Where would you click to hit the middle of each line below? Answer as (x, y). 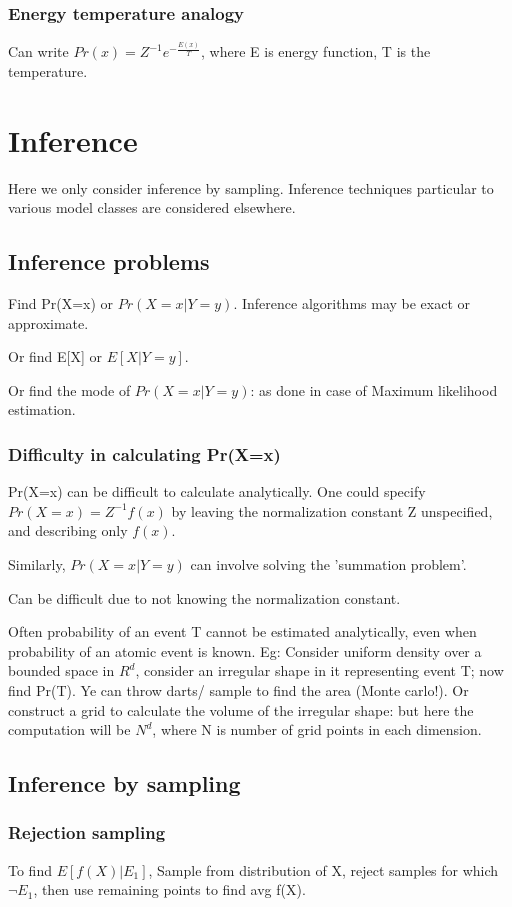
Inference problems (109, 261)
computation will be (69, 729)
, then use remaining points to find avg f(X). (169, 889)
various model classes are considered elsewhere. (152, 207)
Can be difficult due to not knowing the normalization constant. (204, 597)
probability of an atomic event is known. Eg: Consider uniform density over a (245, 650)
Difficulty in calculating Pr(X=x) (144, 453)
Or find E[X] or (55, 356)
